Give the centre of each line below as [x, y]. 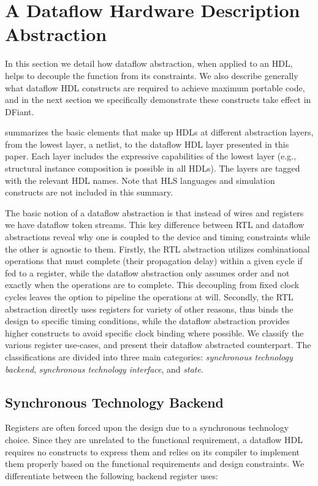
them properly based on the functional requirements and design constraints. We [155, 464]
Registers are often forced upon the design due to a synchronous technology [147, 427]
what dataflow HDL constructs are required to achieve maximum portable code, [155, 87]
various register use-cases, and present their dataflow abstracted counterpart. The [158, 345]
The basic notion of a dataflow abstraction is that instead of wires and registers [154, 212]
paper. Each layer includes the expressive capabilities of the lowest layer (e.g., [151, 156]
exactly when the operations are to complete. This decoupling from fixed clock [152, 285]
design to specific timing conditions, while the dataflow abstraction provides [147, 321]
